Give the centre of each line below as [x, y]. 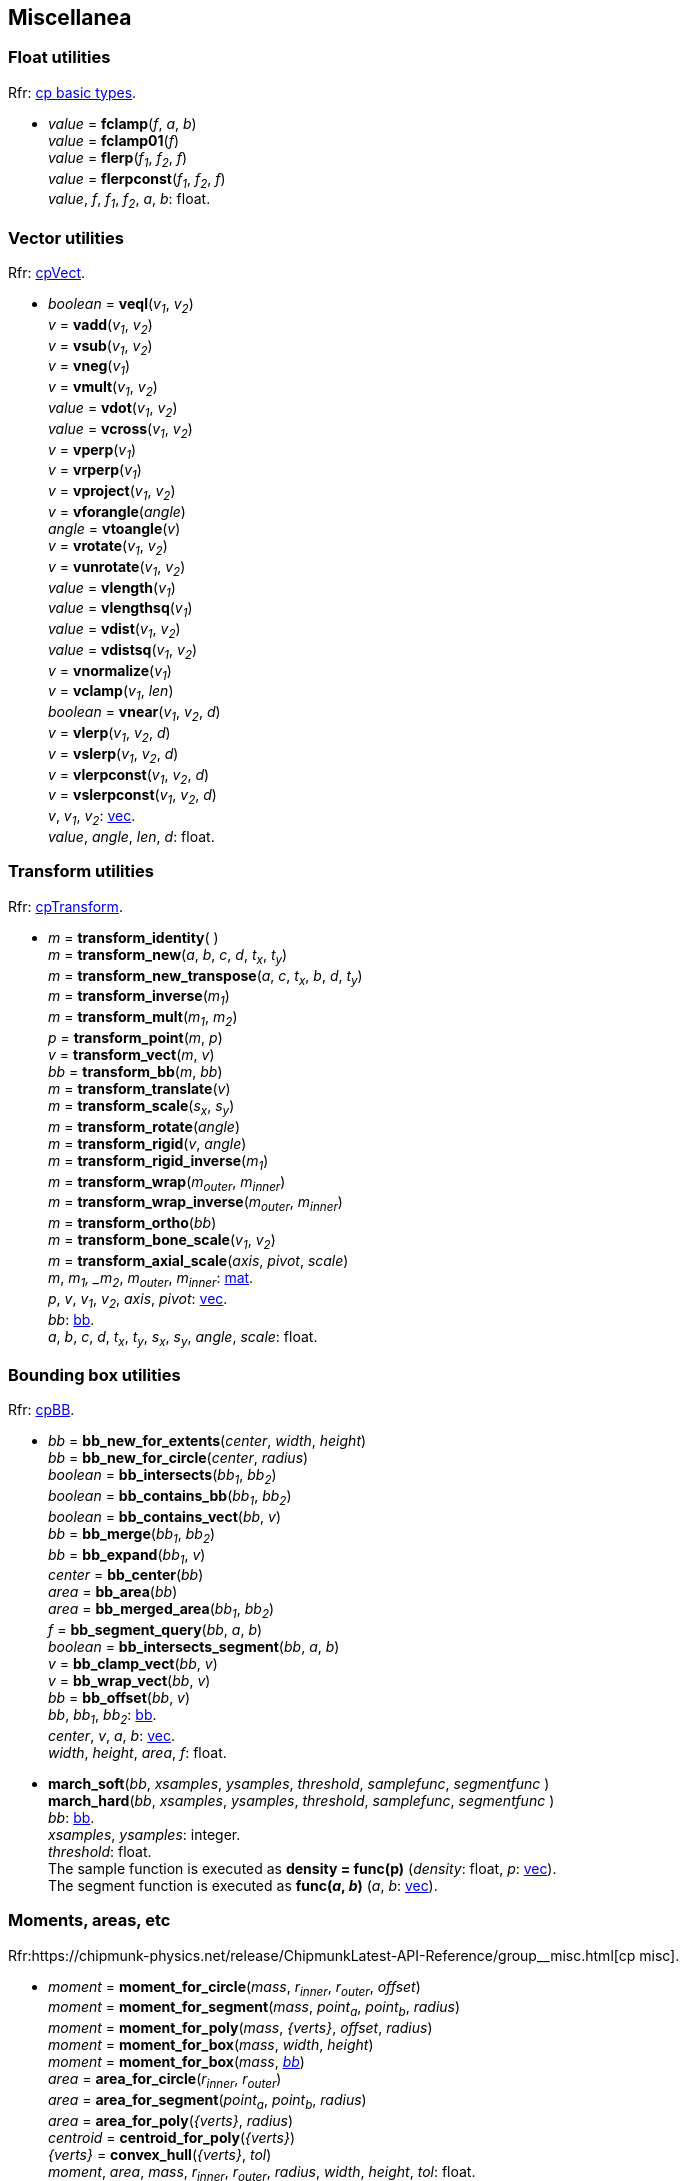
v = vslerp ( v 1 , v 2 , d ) [113, 755]
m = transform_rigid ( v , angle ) [147, 1143]
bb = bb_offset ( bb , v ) [119, 1698]
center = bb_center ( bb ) [126, 1575]
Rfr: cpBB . [41, 1410]
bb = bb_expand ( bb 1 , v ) [127, 1556]
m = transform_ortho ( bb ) [132, 1223]
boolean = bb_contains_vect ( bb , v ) [165, 1516]
